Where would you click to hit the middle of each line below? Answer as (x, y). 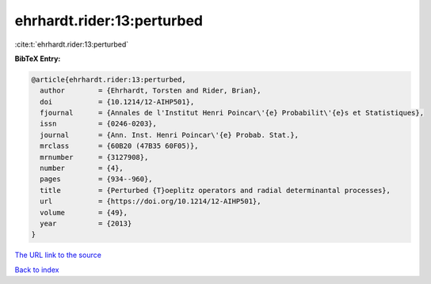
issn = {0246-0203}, (99, 124)
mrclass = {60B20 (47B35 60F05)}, (119, 146)
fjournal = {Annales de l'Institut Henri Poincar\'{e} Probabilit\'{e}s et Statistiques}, (232, 113)
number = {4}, (82, 169)
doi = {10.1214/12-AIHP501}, (117, 102)
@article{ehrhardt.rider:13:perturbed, (109, 80)
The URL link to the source (58, 255)
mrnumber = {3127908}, (94, 157)
